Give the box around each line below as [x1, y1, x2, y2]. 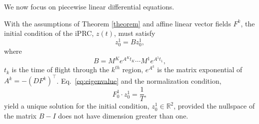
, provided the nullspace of [173, 101, 255, 111]
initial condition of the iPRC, [4, 28, 94, 38]
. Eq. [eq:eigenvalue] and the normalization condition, [56, 75, 221, 86]
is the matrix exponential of [157, 64, 242, 75]
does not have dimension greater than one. [58, 111, 188, 121]
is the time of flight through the [11, 64, 109, 75]
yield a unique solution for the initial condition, [4, 101, 149, 111]
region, [122, 64, 143, 75]
